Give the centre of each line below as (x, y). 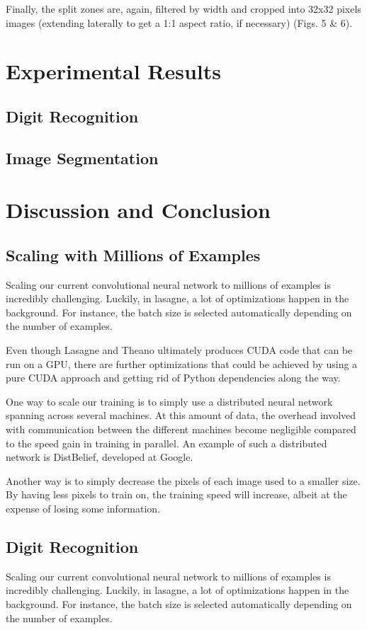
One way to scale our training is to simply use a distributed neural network (169, 401)
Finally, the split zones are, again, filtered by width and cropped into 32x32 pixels (183, 8)
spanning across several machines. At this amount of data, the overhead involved (181, 415)
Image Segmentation (82, 157)
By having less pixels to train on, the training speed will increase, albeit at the (176, 494)
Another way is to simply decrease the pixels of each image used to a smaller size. (183, 480)
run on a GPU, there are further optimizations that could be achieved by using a (182, 363)
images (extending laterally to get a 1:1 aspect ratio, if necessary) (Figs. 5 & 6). (179, 22)
